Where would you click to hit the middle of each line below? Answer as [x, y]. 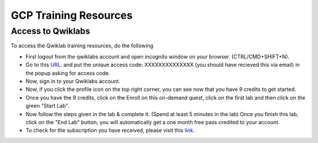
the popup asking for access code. [68, 73]
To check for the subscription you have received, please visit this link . [110, 130]
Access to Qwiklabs [51, 31]
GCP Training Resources [72, 15]
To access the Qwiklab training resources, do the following [82, 46]
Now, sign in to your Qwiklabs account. [73, 81]
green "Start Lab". [47, 106]
